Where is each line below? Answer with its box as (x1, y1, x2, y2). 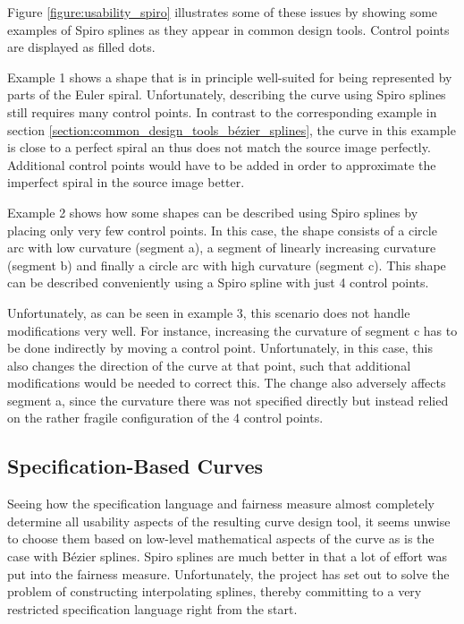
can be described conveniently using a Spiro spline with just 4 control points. (7, 273, 429, 292)
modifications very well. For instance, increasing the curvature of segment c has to (7, 321, 458, 339)
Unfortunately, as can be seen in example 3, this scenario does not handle (7, 303, 410, 321)
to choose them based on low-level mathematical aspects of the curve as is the (7, 529, 434, 548)
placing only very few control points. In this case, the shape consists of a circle (7, 220, 437, 239)
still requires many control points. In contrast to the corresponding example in (7, 102, 437, 121)
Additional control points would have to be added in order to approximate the (7, 155, 436, 174)
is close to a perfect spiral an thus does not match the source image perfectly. (7, 138, 431, 157)
